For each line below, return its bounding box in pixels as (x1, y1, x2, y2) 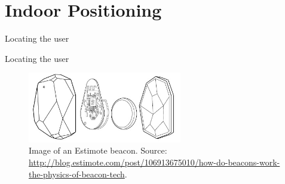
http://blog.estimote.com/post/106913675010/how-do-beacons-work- (29, 155, 280, 168)
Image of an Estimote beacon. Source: (29, 144, 167, 157)
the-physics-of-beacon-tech (29, 167, 125, 180)
